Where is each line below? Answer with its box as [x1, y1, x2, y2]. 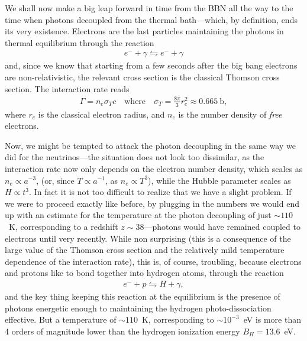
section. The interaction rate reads [5, 82, 130, 95]
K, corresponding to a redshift [8, 220, 118, 232]
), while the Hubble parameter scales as [148, 174, 291, 186]
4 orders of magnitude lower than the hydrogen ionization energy [5, 324, 240, 337]
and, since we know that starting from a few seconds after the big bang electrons [5, 59, 298, 72]
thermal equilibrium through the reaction [5, 36, 154, 48]
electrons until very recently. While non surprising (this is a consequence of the [5, 232, 291, 244]
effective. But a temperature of [5, 313, 117, 326]
